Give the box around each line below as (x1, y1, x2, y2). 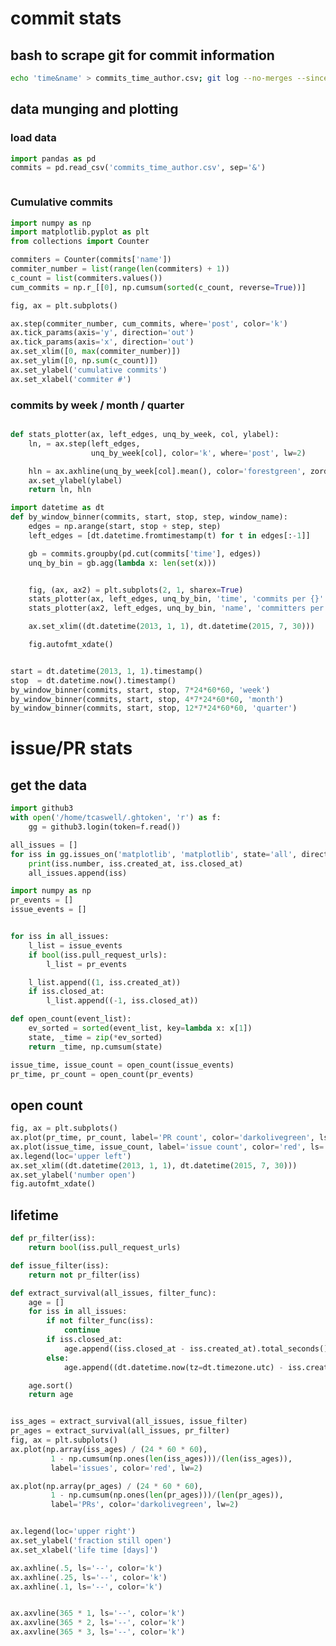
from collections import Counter (10, 237, 150, 247)
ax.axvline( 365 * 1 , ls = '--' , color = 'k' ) (10, 1608, 186, 1619)
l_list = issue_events (28, 940, 123, 951)
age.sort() (28, 1380, 74, 1391)
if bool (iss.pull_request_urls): (28, 950, 168, 960)
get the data (10, 777, 88, 794)
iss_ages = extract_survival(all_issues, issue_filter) (10, 1417, 248, 1427)
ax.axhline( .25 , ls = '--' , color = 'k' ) (10, 1572, 168, 1582)
